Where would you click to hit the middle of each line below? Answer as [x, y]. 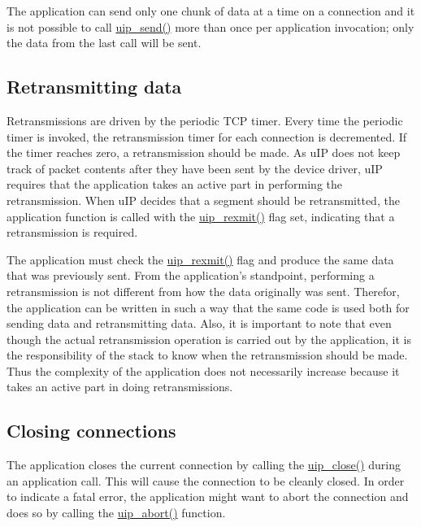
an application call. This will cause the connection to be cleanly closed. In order [206, 480]
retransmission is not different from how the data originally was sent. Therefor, [203, 291]
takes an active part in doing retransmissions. [120, 387]
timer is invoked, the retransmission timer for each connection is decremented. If [207, 136]
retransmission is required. [72, 232]
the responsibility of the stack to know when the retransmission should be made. [207, 355]
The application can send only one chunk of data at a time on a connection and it [211, 11]
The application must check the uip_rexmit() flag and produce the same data [200, 259]
